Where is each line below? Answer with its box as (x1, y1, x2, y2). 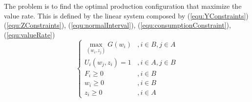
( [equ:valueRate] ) (4, 29, 55, 39)
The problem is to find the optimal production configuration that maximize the (4, 1, 242, 11)
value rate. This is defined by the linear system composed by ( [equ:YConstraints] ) (4, 10, 249, 20)
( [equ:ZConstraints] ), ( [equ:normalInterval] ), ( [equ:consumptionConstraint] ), (4, 20, 231, 30)
